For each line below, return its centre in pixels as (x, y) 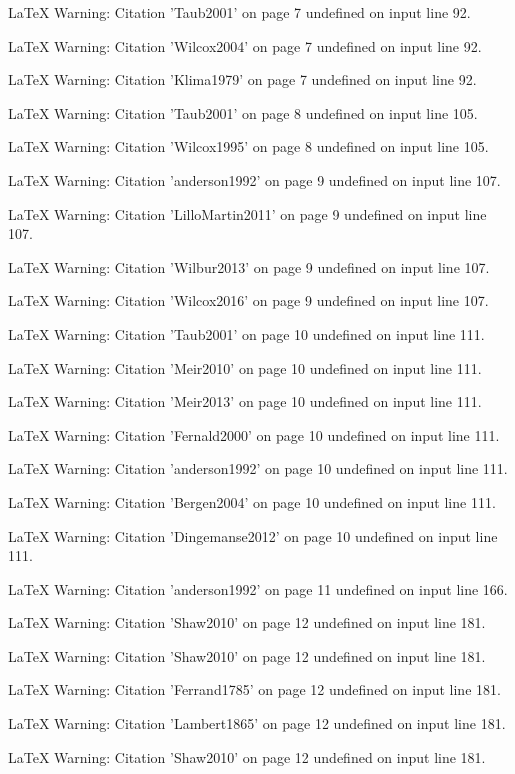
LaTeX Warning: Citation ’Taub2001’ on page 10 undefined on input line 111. (246, 333)
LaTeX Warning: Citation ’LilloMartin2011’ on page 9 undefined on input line (247, 213)
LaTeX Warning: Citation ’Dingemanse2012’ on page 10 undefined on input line (253, 535)
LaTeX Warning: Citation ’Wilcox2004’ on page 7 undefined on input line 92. (245, 45)
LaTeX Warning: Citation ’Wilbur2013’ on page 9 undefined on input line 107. (249, 266)
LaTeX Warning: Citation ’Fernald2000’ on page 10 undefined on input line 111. (254, 434)
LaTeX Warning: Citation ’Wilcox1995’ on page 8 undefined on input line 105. (248, 146)
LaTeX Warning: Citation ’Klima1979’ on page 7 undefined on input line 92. (242, 79)
